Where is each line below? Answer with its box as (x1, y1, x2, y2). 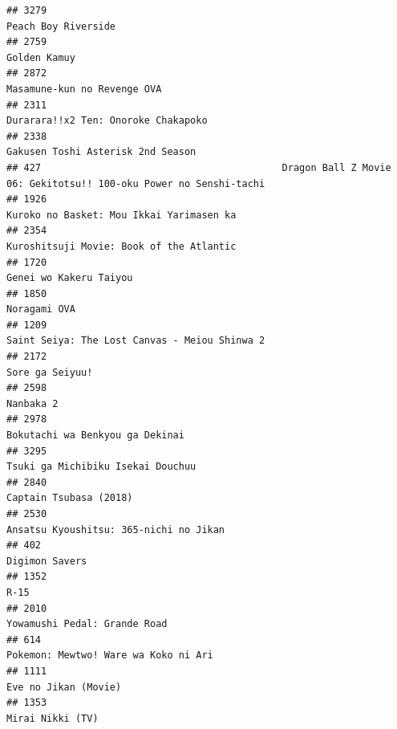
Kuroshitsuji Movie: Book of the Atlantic (6, 240, 237, 252)
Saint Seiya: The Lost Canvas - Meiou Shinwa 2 (6, 335, 265, 347)
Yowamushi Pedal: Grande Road (6, 618, 168, 630)
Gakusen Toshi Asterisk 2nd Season (6, 146, 196, 158)
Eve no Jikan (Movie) (6, 681, 122, 693)
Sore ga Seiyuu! (6, 366, 93, 378)
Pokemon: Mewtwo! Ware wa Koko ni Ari (6, 650, 213, 662)
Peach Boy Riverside (6, 20, 116, 32)
